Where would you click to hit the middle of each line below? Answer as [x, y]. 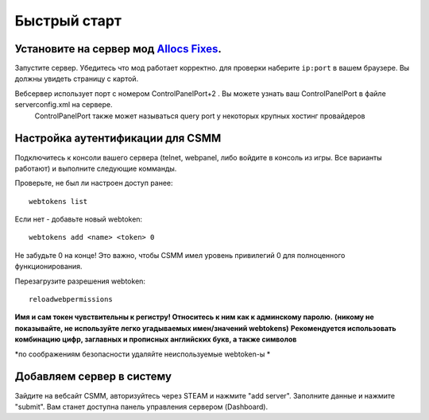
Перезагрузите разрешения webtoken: [80, 281]
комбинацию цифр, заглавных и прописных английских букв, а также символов [156, 339]
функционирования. [48, 267]
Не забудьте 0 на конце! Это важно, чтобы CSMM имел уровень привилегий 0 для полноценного [180, 255]
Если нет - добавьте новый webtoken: [79, 219]
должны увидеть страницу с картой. [77, 79]
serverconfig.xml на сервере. [64, 105]
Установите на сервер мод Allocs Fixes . [118, 49]
